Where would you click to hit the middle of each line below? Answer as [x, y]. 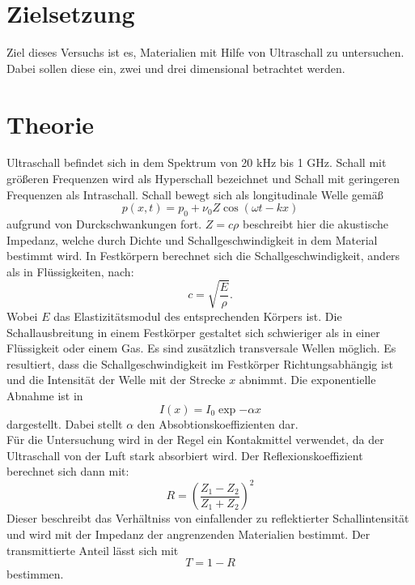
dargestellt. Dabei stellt [65, 423]
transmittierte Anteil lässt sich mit [93, 550]
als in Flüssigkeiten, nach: [70, 271]
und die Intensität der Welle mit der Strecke [116, 380]
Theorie [51, 124]
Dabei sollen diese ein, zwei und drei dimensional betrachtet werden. [176, 68]
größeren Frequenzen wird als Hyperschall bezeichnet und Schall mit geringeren [203, 179]
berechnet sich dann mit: [68, 471]
